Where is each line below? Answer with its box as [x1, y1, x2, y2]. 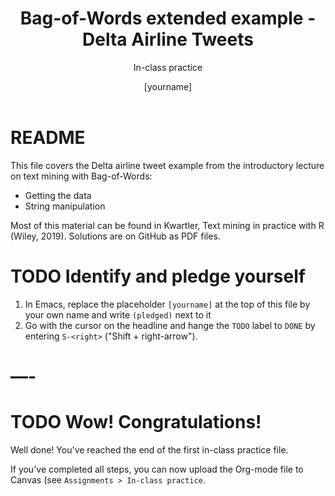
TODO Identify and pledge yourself [10, 265, 306, 287]
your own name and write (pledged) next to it [24, 308, 212, 321]
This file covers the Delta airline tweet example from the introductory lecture [10, 159, 325, 171]
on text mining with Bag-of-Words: [10, 170, 153, 182]
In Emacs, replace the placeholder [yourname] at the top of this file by [24, 298, 311, 310]
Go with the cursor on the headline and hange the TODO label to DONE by [24, 319, 316, 331]
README [10, 126, 86, 149]
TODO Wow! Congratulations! [10, 411, 262, 433]
